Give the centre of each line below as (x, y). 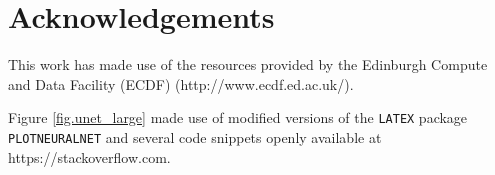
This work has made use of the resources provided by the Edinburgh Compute (248, 64)
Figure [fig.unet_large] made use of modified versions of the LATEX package (238, 117)
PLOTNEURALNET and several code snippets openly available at (195, 136)
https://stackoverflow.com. (89, 156)
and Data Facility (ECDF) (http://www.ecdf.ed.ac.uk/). (181, 83)
